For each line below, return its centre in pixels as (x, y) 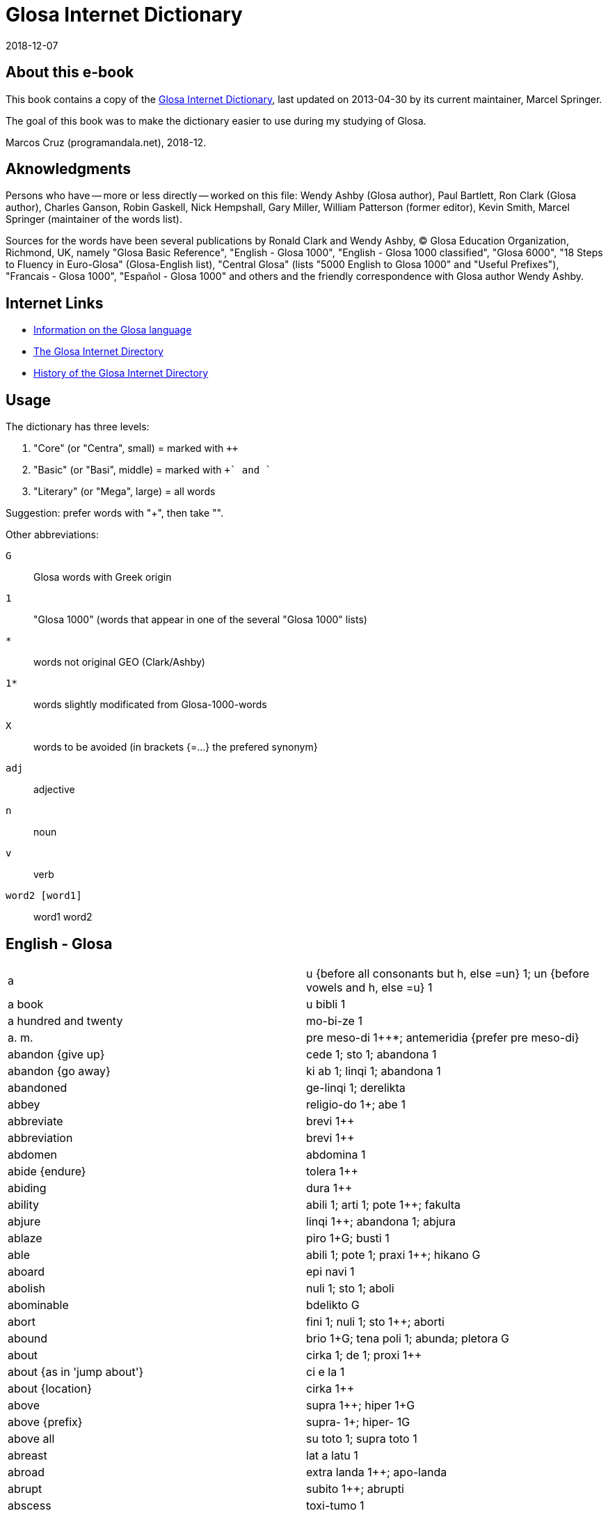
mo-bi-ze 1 (334, 1020)
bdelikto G (333, 1305)
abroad (26, 1472)
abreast (27, 1455)
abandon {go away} (59, 1071)
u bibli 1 (326, 1004)
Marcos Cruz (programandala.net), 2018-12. (106, 142)
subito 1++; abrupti (355, 1488)
